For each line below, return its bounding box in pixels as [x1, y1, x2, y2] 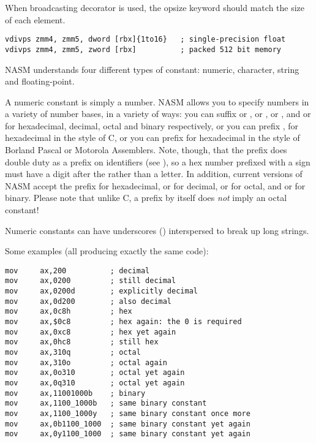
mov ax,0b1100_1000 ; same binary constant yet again [5, 419, 250, 428]
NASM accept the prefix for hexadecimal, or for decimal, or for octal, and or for [5, 179, 306, 192]
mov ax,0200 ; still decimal [5, 276, 176, 286]
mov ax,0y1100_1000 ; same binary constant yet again [5, 430, 250, 439]
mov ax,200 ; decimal [5, 266, 150, 275]
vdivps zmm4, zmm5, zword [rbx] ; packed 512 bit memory [5, 45, 282, 54]
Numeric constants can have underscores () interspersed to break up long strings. [5, 224, 309, 237]
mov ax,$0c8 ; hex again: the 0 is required [5, 317, 242, 327]
